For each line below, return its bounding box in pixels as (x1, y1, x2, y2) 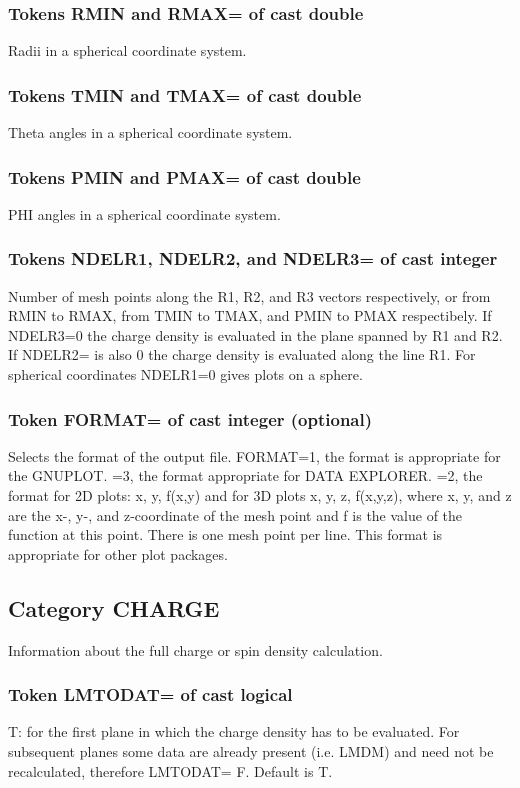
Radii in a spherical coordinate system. (8, 40, 247, 61)
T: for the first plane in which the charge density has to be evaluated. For (8, 721, 460, 742)
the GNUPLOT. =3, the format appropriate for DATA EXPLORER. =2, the (8, 465, 483, 486)
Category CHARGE (8, 592, 220, 623)
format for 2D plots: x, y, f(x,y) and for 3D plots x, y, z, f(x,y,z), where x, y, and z (8, 485, 512, 506)
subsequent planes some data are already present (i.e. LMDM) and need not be (8, 741, 494, 762)
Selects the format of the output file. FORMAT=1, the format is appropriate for (8, 445, 501, 466)
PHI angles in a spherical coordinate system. (8, 203, 281, 224)
